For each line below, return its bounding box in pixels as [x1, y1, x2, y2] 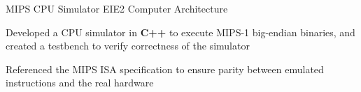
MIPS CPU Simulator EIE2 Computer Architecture [6, 1, 228, 15]
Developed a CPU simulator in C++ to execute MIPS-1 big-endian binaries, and [6, 24, 355, 39]
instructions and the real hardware [6, 75, 154, 90]
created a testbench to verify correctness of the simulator [6, 38, 250, 53]
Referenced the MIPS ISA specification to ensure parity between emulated [6, 61, 324, 76]
